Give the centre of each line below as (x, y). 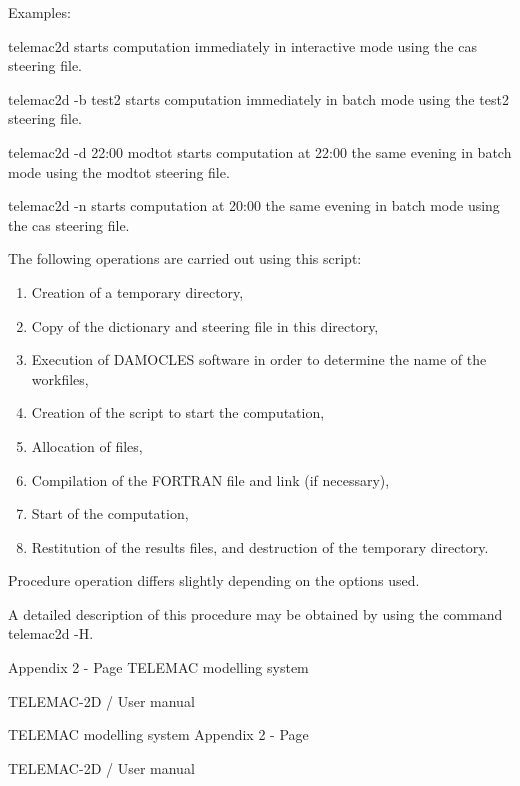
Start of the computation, (110, 513)
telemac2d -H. (51, 633)
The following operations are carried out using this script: (185, 258)
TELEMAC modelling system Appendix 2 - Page (158, 734)
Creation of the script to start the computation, (178, 412)
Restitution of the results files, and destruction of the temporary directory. (260, 546)
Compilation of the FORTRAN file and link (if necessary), (210, 479)
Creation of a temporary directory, (137, 291)
